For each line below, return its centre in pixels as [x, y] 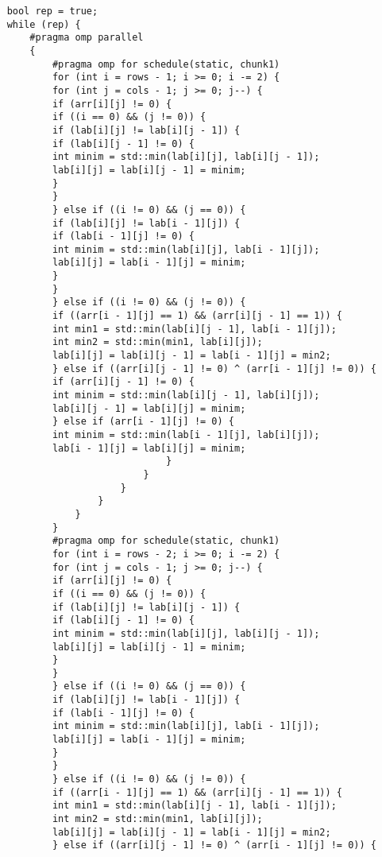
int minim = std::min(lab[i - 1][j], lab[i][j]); [186, 435]
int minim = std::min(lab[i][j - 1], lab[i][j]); [186, 396]
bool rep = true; [52, 11]
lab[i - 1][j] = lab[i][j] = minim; [149, 448]
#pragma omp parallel [87, 38]
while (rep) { [44, 24]
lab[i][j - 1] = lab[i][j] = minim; [149, 408]
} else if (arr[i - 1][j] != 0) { [143, 422]
